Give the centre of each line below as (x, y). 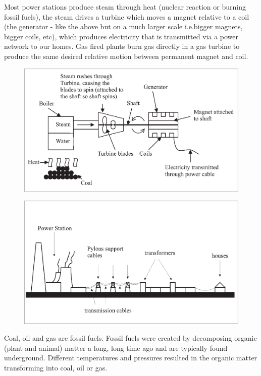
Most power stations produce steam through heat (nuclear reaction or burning (125, 7)
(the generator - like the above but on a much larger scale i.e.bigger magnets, (123, 26)
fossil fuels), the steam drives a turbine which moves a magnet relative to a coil (127, 16)
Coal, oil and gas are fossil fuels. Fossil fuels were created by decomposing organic (130, 337)
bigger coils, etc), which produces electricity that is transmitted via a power (121, 36)
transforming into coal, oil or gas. (56, 367)
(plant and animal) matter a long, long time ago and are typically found (116, 348)
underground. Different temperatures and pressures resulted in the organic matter (131, 358)
